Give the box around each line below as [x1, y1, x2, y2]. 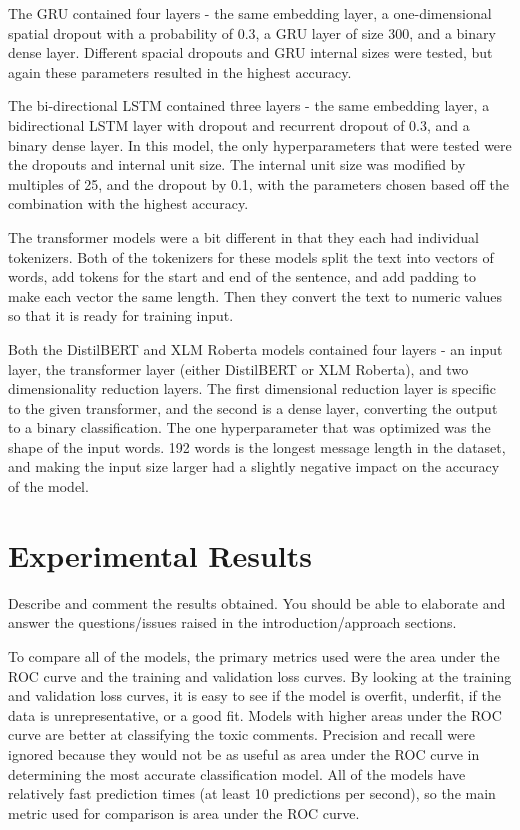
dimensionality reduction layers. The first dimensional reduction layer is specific [8, 378, 496, 399]
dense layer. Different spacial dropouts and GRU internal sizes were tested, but [8, 42, 493, 63]
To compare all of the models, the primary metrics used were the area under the [8, 645, 500, 666]
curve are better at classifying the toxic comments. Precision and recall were [8, 724, 475, 745]
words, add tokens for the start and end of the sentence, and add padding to [8, 266, 476, 287]
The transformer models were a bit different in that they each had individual [8, 226, 479, 247]
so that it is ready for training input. [8, 305, 234, 326]
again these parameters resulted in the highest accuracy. [8, 61, 352, 82]
